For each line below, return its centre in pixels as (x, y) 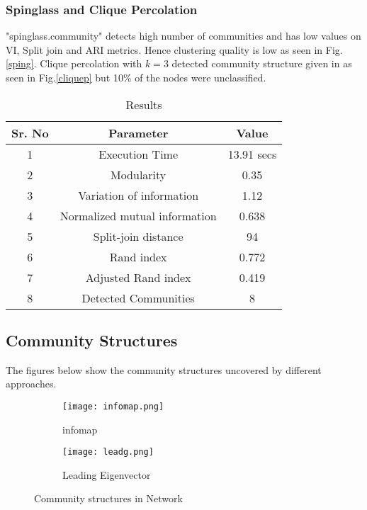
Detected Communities (138, 297)
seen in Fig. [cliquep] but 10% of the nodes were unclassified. (136, 77)
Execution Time (139, 154)
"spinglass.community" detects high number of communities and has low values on (183, 36)
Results (144, 104)
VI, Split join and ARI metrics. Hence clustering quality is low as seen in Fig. (174, 49)
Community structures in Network (108, 498)
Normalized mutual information (138, 215)
